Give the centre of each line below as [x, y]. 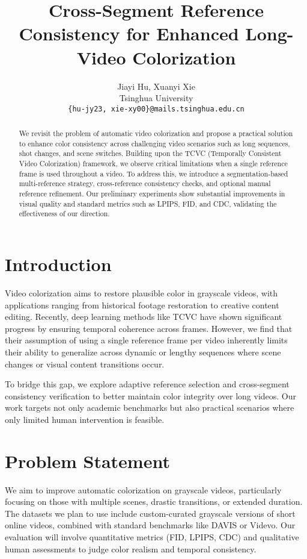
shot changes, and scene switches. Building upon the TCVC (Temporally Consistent [150, 153]
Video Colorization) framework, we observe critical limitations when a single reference [153, 164]
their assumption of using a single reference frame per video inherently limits [146, 340]
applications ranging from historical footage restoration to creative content [142, 304]
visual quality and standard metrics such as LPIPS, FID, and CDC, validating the [148, 203]
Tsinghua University [156, 98]
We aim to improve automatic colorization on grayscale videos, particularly [143, 489]
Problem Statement [87, 461]
